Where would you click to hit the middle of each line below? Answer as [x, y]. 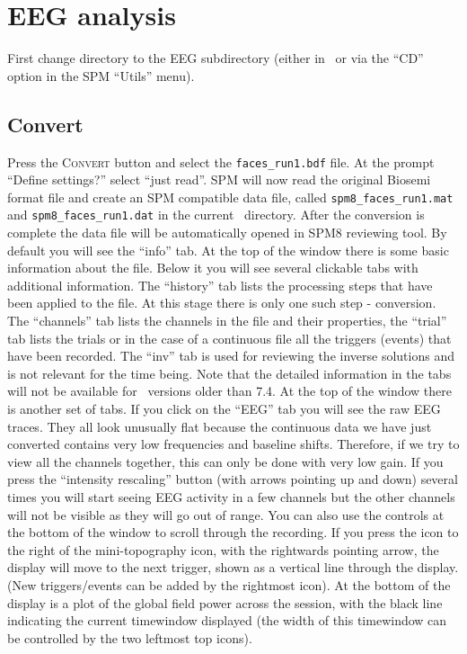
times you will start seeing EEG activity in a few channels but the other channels [231, 496]
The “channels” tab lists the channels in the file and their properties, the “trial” [227, 321]
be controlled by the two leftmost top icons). [130, 637]
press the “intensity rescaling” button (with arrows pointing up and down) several [233, 479]
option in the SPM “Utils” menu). [101, 75]
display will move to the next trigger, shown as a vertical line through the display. [233, 567]
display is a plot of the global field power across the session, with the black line [225, 602]
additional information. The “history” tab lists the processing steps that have [220, 285]
